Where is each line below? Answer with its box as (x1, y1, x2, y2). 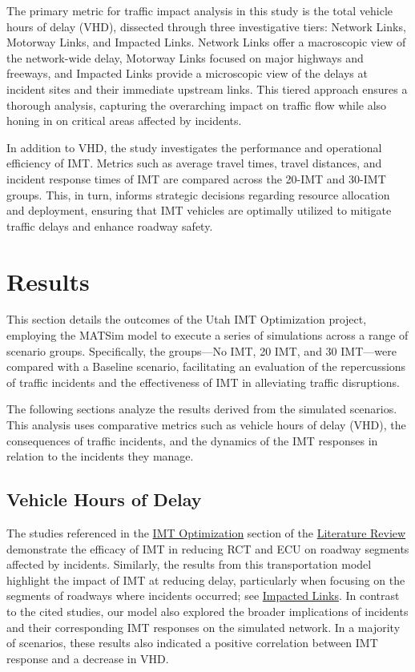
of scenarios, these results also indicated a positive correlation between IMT (6, 634, 378, 651)
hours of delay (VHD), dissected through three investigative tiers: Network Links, (6, 18, 406, 34)
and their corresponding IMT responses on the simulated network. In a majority (6, 618, 401, 635)
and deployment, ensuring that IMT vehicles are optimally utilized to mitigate (6, 202, 392, 219)
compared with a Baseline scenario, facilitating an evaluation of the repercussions (6, 358, 406, 375)
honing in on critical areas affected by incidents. (6, 112, 242, 129)
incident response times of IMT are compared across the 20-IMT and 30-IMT (6, 170, 386, 187)
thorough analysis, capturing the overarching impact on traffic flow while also (6, 96, 387, 113)
